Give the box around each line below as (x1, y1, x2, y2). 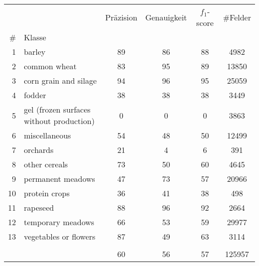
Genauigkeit (145, 11, 187, 23)
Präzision (105, 11, 137, 23)
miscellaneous (24, 130, 71, 141)
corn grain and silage (24, 75, 97, 86)
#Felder (223, 11, 251, 23)
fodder (24, 89, 46, 101)
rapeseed (24, 202, 54, 213)
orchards (24, 144, 54, 155)
